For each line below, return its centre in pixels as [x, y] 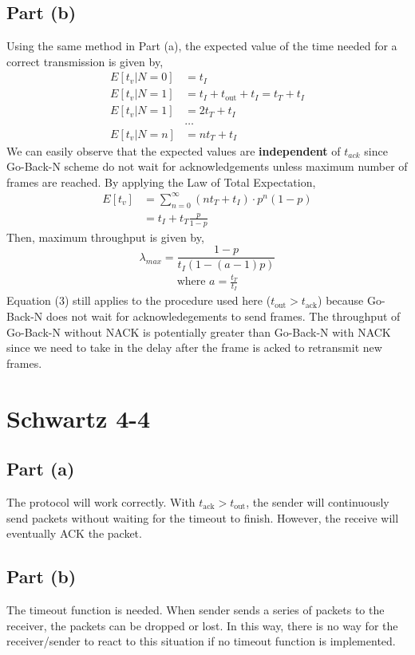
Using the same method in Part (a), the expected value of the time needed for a [202, 46]
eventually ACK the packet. [74, 533]
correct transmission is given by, [85, 61]
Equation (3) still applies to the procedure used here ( [139, 300]
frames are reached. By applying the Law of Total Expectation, [161, 182]
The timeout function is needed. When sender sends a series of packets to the [196, 610]
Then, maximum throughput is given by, [105, 237]
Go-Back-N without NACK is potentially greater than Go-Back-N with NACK [199, 331]
